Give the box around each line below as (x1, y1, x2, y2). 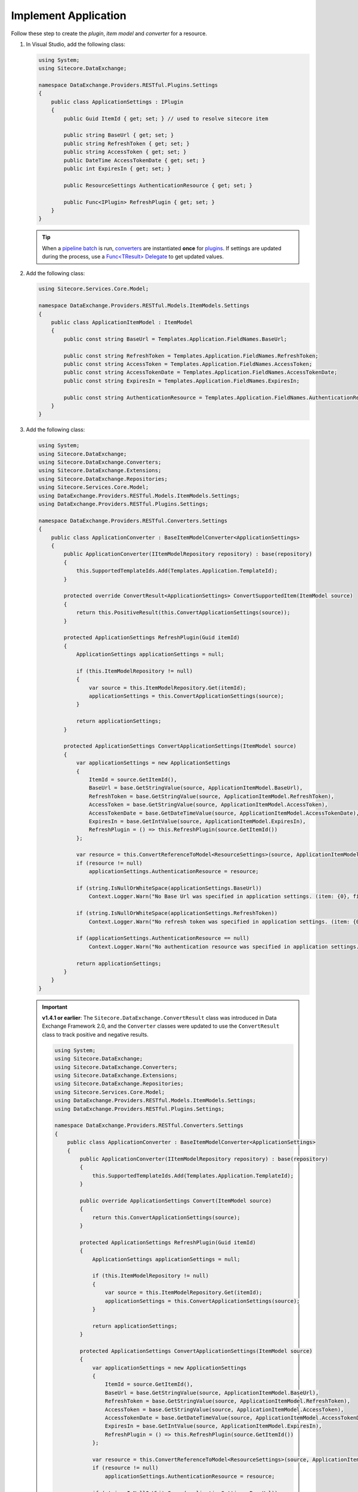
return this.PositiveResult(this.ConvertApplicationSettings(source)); (76, 609, 291, 616)
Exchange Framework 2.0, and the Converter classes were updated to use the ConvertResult (42, 1022, 280, 1029)
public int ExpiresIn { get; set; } (63, 165, 171, 172)
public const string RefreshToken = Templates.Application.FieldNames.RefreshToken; (63, 352, 319, 359)
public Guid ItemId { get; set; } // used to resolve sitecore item (63, 115, 268, 122)
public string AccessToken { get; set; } (63, 149, 187, 155)
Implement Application (11, 9, 126, 22)
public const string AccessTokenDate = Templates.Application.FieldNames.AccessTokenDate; (63, 369, 338, 376)
